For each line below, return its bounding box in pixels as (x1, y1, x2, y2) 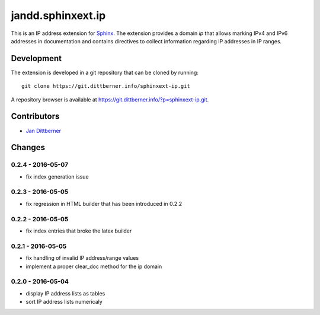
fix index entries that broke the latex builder (25, 227, 132, 234)
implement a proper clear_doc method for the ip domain (25, 263, 162, 270)
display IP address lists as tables (25, 289, 105, 297)
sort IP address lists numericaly (25, 298, 103, 306)
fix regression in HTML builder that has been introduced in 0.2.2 (25, 200, 183, 207)
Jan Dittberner (25, 127, 62, 134)
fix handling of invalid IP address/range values (25, 254, 139, 262)
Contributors (11, 112, 60, 122)
